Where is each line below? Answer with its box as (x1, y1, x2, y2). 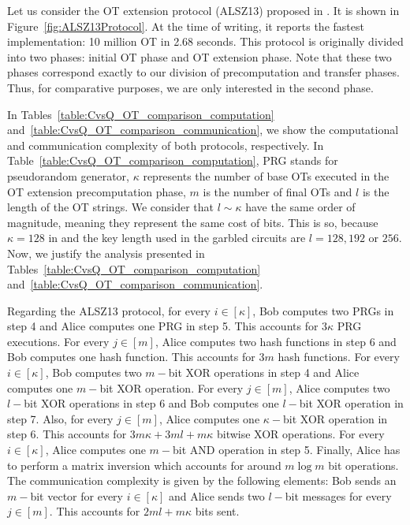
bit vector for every (30, 487, 123, 504)
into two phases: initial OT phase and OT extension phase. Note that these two (7, 48, 392, 65)
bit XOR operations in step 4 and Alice (168, 364, 360, 381)
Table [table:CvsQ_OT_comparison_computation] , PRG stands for (7, 152, 338, 169)
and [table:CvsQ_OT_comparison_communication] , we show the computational (7, 121, 399, 138)
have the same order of (245, 199, 356, 215)
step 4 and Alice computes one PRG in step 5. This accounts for (7, 318, 319, 334)
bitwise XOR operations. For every (216, 426, 385, 442)
